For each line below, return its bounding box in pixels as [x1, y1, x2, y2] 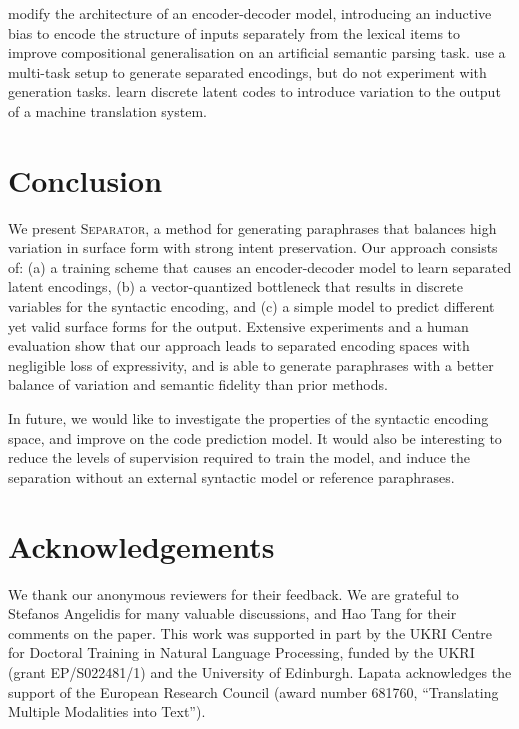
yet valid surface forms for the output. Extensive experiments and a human [8, 315, 469, 336]
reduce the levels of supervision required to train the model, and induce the [8, 447, 471, 468]
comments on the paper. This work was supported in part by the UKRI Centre [8, 622, 493, 643]
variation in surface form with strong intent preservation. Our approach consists [8, 237, 498, 258]
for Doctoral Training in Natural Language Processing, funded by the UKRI [8, 642, 475, 663]
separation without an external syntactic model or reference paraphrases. [8, 466, 455, 487]
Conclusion [8, 159, 163, 200]
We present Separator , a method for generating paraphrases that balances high [8, 217, 497, 238]
